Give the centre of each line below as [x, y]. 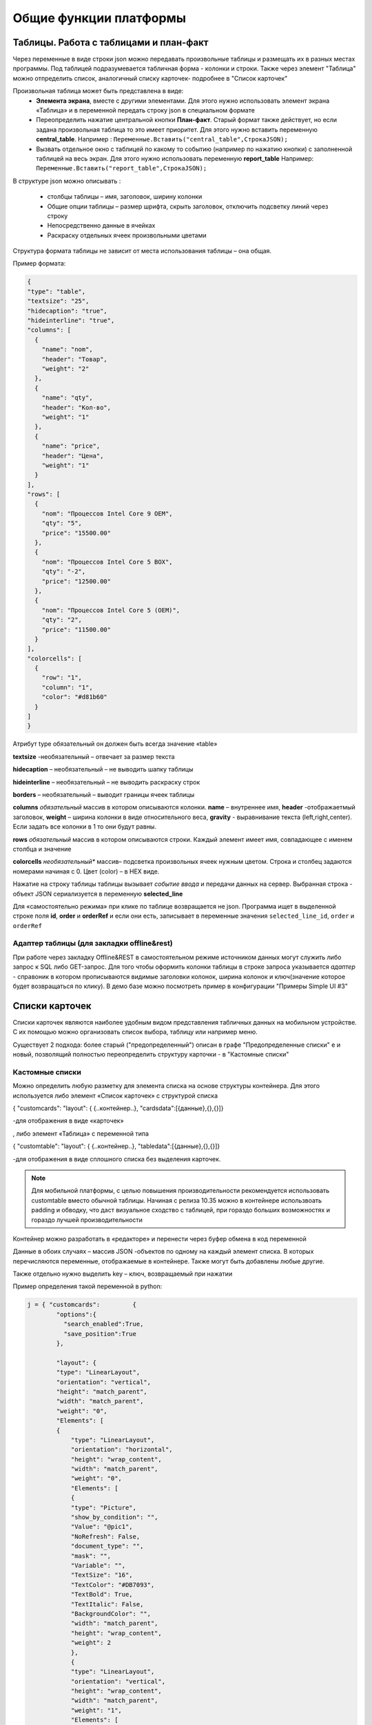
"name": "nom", [67, 349]
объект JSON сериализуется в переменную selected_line [98, 894]
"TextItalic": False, [107, 1604]
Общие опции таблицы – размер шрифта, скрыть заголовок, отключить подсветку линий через [188, 206]
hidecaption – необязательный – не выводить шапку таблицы [103, 769]
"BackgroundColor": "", [111, 1614]
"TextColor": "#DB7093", [113, 1585]
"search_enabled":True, [103, 1324]
